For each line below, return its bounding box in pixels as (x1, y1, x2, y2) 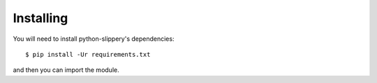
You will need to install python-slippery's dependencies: (13, 35, 175, 43)
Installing (13, 10, 68, 26)
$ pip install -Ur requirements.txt (25, 50, 151, 58)
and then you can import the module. (13, 66, 119, 74)
